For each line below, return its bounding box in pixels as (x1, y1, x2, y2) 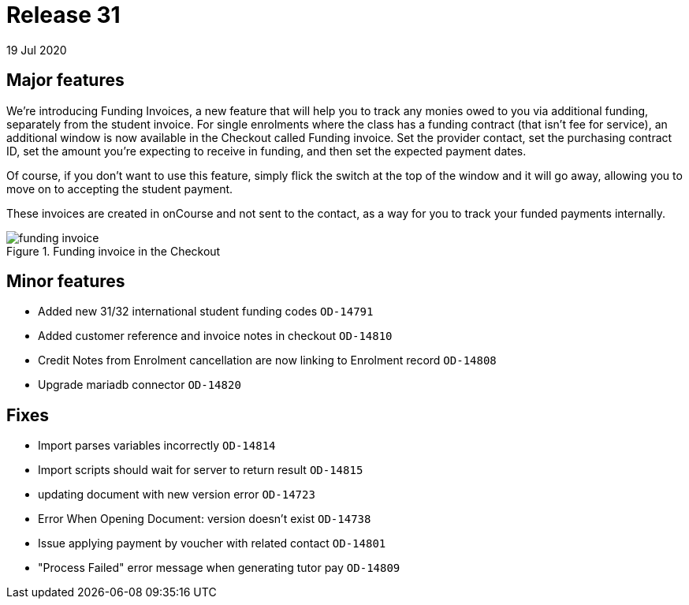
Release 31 (6, 2, 121, 28)
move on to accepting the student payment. (6, 181, 233, 196)
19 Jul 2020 (6, 43, 67, 57)
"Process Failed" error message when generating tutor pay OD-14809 (38, 561, 400, 575)
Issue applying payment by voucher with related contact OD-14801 (38, 536, 386, 551)
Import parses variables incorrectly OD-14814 (38, 439, 276, 453)
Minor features (6, 271, 125, 292)
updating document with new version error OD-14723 (38, 487, 315, 502)
